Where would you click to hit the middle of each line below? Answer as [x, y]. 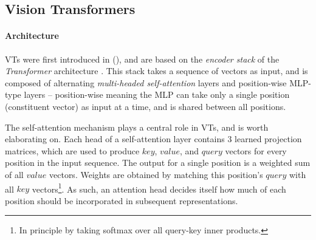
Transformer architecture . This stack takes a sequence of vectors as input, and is [156, 71]
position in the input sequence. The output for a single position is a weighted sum [158, 163]
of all [14, 174]
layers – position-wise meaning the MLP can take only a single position [157, 94]
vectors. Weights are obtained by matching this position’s [156, 174]
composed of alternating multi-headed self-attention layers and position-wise [146, 82]
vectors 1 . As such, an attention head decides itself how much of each [159, 188]
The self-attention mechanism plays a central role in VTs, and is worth [137, 127]
